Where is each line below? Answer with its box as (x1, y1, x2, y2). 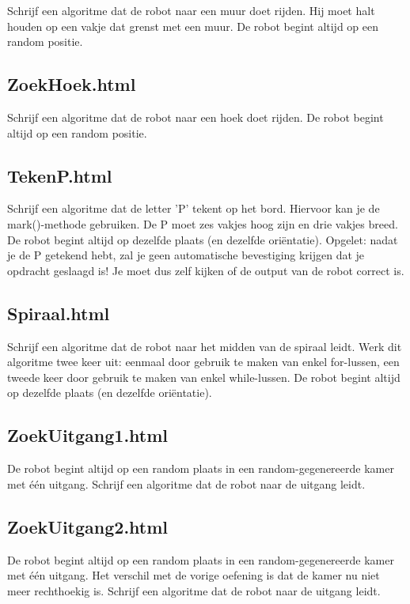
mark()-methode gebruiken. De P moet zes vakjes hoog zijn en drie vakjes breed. (7, 215, 398, 232)
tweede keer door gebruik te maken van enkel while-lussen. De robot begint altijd (7, 368, 401, 385)
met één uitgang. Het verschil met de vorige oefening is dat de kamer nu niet (7, 567, 380, 583)
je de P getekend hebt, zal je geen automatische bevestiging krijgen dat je (7, 247, 365, 263)
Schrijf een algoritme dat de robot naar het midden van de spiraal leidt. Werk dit (7, 338, 402, 354)
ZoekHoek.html (7, 72, 136, 96)
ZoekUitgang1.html (7, 423, 169, 447)
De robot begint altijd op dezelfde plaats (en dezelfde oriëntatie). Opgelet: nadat (7, 231, 398, 247)
